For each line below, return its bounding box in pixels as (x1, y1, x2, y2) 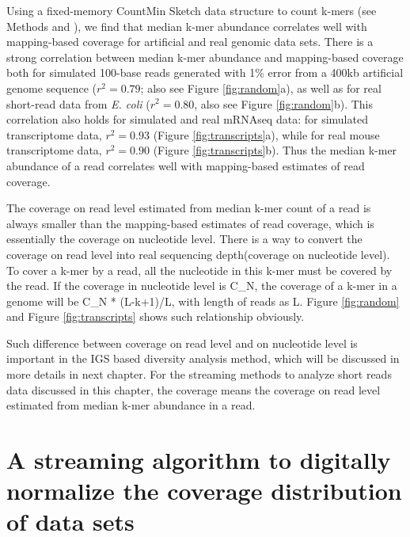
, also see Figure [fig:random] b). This (194, 95, 374, 112)
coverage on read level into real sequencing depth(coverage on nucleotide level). (6, 246, 390, 262)
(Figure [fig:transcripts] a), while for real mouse (153, 126, 380, 143)
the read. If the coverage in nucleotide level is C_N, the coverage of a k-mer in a (6, 277, 397, 294)
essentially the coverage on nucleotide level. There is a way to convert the (6, 230, 363, 247)
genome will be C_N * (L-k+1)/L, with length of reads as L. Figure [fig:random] (6, 292, 400, 309)
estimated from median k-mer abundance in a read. (6, 397, 256, 413)
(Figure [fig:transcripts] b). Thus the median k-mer (153, 142, 397, 158)
